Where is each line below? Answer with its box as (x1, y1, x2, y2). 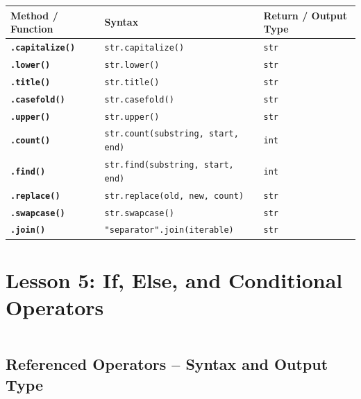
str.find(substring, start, (104, 160, 234, 170)
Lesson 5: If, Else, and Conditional (6, 265, 343, 294)
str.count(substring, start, (104, 129, 239, 139)
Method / (10, 8, 58, 22)
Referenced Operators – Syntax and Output (6, 353, 328, 375)
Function (10, 21, 53, 36)
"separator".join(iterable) (104, 225, 234, 236)
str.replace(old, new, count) (104, 190, 244, 201)
